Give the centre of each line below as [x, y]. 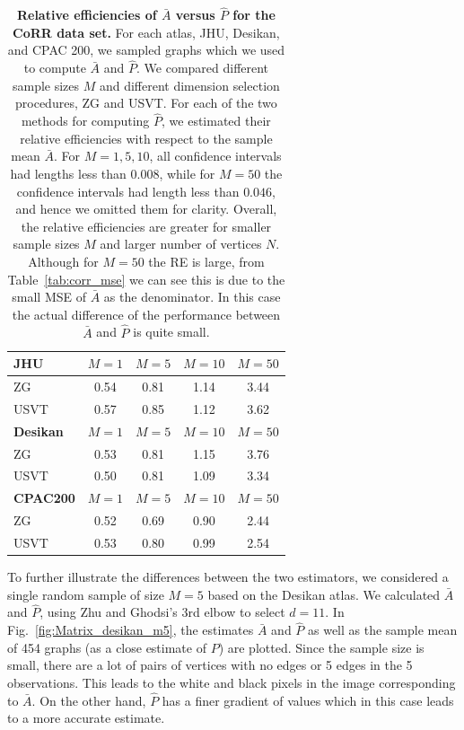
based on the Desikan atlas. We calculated [324, 594]
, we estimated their [216, 121]
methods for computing [85, 121]
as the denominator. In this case [192, 297]
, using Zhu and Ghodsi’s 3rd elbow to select [162, 612]
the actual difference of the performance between [146, 314]
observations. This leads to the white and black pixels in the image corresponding [232, 682]
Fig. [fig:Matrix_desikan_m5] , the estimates [131, 630]
